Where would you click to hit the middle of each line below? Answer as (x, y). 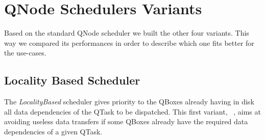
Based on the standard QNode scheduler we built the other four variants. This (127, 33)
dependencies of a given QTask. (53, 131)
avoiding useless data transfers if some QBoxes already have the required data (126, 121)
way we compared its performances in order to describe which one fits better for (129, 43)
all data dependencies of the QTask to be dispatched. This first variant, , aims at (132, 111)
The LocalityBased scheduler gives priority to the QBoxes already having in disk (129, 102)
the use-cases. (25, 53)
